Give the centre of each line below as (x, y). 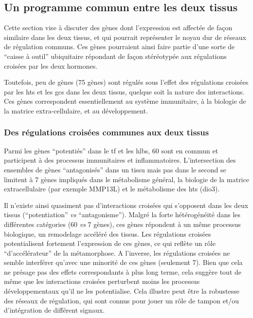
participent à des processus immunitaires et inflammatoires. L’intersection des (120, 160)
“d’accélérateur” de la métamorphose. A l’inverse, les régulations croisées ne (117, 253)
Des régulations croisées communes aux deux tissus (107, 132)
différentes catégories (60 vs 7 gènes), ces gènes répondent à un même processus (122, 224)
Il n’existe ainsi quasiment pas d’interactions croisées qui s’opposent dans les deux (126, 205)
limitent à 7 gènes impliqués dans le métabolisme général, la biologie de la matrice (126, 179)
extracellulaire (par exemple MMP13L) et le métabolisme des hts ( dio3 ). (112, 189)
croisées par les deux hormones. (51, 65)
